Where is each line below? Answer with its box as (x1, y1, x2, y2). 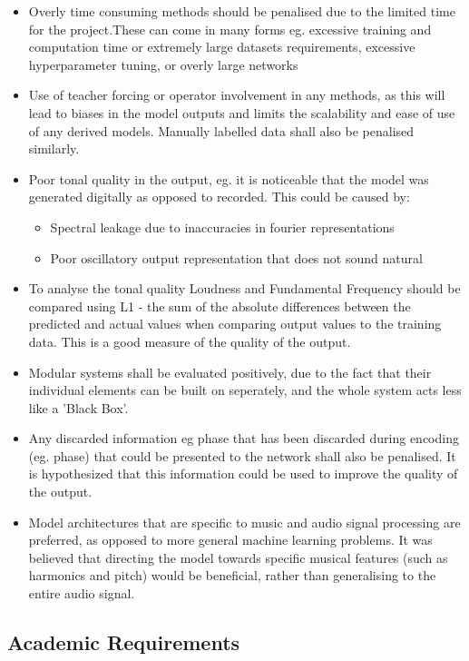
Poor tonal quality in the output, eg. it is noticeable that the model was (28, 169, 429, 188)
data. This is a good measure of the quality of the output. (28, 331, 351, 350)
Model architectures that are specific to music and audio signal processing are (28, 512, 461, 531)
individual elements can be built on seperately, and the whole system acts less (28, 380, 462, 400)
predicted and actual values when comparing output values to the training (28, 314, 442, 333)
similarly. (28, 139, 80, 158)
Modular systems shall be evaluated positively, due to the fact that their (28, 362, 432, 381)
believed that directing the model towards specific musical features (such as (28, 548, 448, 567)
